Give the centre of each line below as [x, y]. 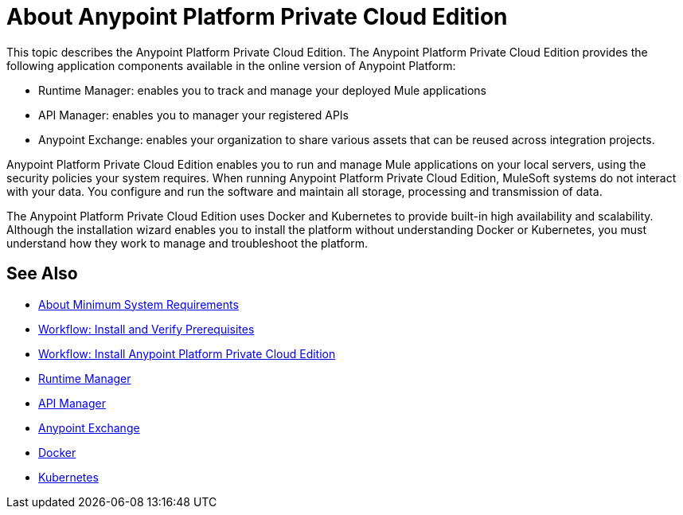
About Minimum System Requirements [139, 304]
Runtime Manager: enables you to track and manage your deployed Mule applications [262, 90]
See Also [42, 274]
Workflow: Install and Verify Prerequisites [146, 329]
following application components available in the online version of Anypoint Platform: [231, 65]
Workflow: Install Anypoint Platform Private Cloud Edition [187, 353]
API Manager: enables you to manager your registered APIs [193, 115]
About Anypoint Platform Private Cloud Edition [257, 17]
